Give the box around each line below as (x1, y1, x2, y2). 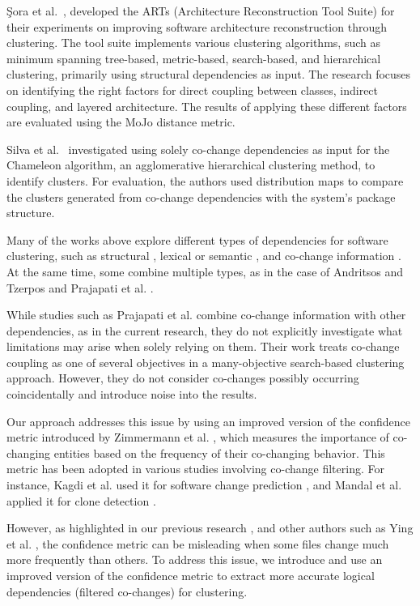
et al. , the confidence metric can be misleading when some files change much (6, 535, 389, 552)
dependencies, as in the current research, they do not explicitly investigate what (6, 322, 403, 339)
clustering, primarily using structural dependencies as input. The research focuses (6, 66, 411, 83)
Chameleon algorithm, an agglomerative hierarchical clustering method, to (6, 156, 375, 173)
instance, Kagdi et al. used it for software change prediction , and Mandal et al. (6, 476, 402, 493)
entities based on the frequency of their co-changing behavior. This (53, 444, 385, 461)
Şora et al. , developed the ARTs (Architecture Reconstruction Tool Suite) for (6, 2, 395, 19)
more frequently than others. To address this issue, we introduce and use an (6, 551, 383, 568)
